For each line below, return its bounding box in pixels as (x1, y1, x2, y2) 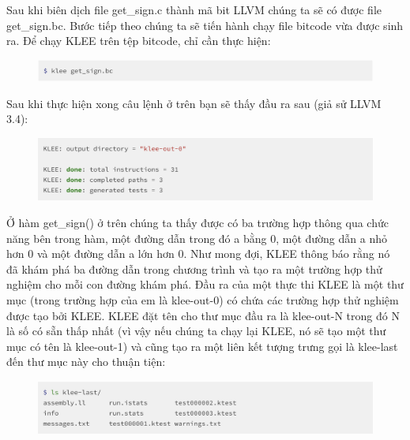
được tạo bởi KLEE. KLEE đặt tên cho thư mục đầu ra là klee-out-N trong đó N (6, 307, 400, 323)
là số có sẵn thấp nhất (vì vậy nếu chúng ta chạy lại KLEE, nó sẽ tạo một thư (6, 323, 386, 339)
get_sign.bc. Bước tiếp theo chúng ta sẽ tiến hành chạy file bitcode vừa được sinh (6, 17, 404, 33)
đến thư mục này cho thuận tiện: (6, 353, 166, 370)
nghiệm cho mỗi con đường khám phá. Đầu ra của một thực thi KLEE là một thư (6, 276, 404, 293)
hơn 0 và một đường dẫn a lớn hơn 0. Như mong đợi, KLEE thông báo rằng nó (6, 245, 390, 262)
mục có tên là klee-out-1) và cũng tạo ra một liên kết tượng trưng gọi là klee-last (6, 337, 398, 354)
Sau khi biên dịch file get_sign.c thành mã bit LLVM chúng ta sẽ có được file (6, 2, 382, 17)
